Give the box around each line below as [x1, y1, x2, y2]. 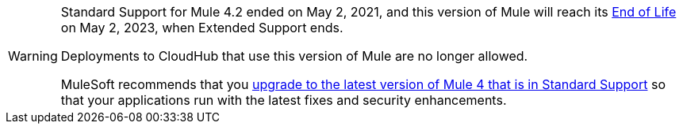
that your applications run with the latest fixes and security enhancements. [60, 92, 507, 108]
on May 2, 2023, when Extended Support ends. [60, 20, 343, 35]
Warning [8, 48, 58, 64]
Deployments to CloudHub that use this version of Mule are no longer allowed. [60, 48, 528, 64]
